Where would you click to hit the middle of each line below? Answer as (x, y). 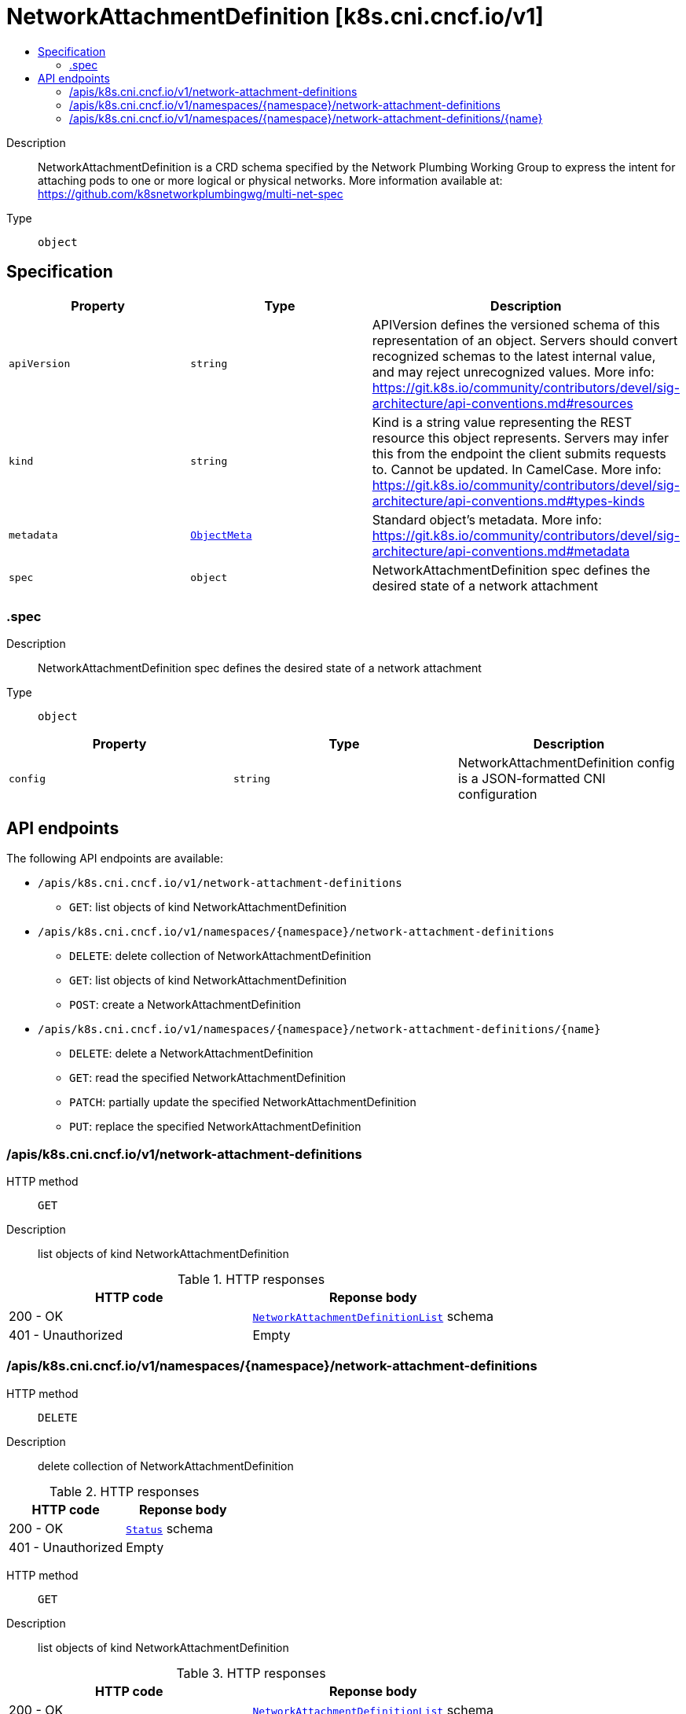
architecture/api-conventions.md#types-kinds (508, 500)
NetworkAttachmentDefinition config (566, 763)
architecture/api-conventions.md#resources (503, 403)
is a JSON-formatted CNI (532, 779)
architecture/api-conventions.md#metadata (501, 551)
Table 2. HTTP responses (124, 1491)
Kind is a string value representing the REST (502, 422)
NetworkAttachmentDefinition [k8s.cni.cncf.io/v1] (275, 17)
